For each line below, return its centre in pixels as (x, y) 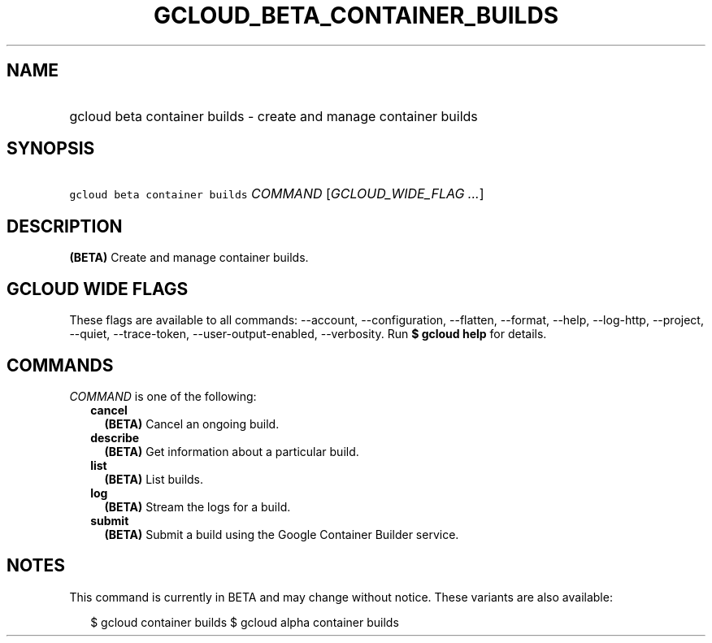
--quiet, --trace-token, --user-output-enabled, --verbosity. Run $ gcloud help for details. (308, 334)
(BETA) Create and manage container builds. (189, 258)
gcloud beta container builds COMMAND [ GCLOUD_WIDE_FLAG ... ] (277, 194)
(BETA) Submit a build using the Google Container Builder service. (282, 534)
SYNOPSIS (51, 149)
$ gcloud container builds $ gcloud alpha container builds (245, 622)
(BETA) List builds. (154, 479)
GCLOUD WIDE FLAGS (98, 289)
